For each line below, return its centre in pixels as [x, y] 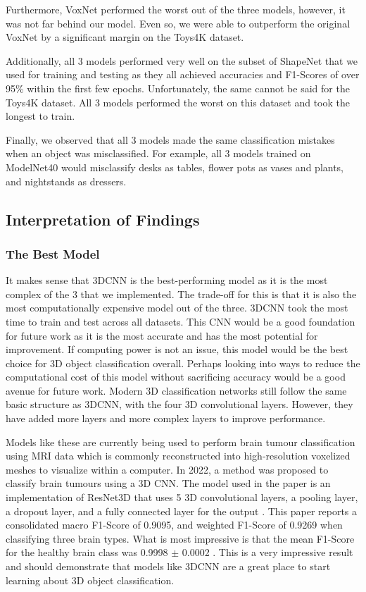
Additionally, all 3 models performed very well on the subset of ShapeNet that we [182, 60]
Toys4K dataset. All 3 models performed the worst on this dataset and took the [178, 102]
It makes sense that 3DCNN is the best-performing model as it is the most [167, 280]
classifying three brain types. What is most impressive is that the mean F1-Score [180, 538]
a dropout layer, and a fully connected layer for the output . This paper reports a [182, 511]
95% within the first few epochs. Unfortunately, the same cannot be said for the [178, 88]
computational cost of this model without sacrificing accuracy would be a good [176, 377]
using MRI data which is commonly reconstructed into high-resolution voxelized [178, 456]
